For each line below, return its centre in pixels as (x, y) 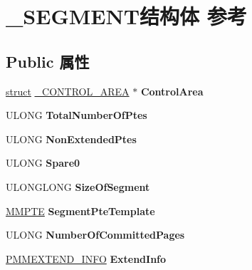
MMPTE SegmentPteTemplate (80, 211)
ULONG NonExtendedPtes (71, 139)
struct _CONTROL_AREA (68, 91)
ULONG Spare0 (43, 163)
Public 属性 (48, 61)
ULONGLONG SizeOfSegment (78, 186)
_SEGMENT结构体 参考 (126, 16)
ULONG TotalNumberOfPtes (77, 115)
